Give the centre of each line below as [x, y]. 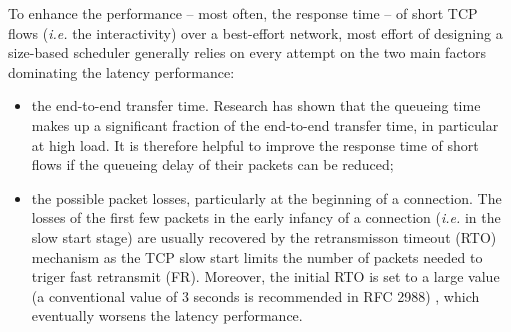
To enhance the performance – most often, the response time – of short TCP [243, 13]
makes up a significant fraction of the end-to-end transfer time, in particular [265, 124]
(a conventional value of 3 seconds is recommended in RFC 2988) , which [255, 295]
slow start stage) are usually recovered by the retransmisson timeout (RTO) [264, 236]
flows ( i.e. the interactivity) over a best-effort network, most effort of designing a [255, 32]
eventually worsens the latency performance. [167, 315]
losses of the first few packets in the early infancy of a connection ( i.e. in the [266, 217]
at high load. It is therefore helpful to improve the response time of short [255, 144]
